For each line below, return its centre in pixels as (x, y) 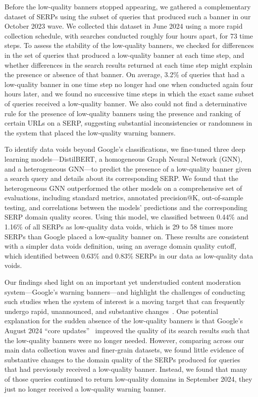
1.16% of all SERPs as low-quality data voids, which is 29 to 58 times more (119, 227)
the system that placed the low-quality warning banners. (90, 132)
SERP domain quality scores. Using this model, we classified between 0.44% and (127, 217)
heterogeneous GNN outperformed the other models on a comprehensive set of (123, 188)
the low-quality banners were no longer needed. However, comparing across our (124, 340)
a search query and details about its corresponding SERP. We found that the (122, 178)
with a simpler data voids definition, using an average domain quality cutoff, (121, 246)
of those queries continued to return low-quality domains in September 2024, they (129, 378)
